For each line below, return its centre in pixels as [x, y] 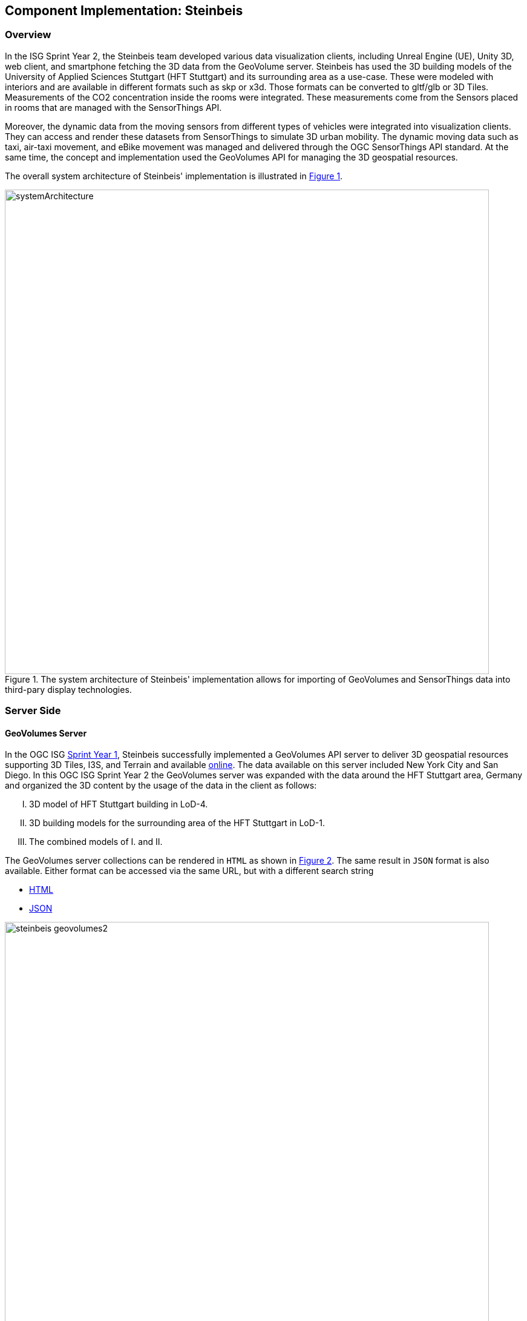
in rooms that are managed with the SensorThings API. [113, 107]
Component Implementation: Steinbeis [124, 11]
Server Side [33, 711]
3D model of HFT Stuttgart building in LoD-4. [119, 804]
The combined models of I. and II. [96, 842]
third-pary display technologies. [68, 689]
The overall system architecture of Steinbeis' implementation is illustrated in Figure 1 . [174, 176]
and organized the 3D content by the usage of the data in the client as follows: [161, 786]
